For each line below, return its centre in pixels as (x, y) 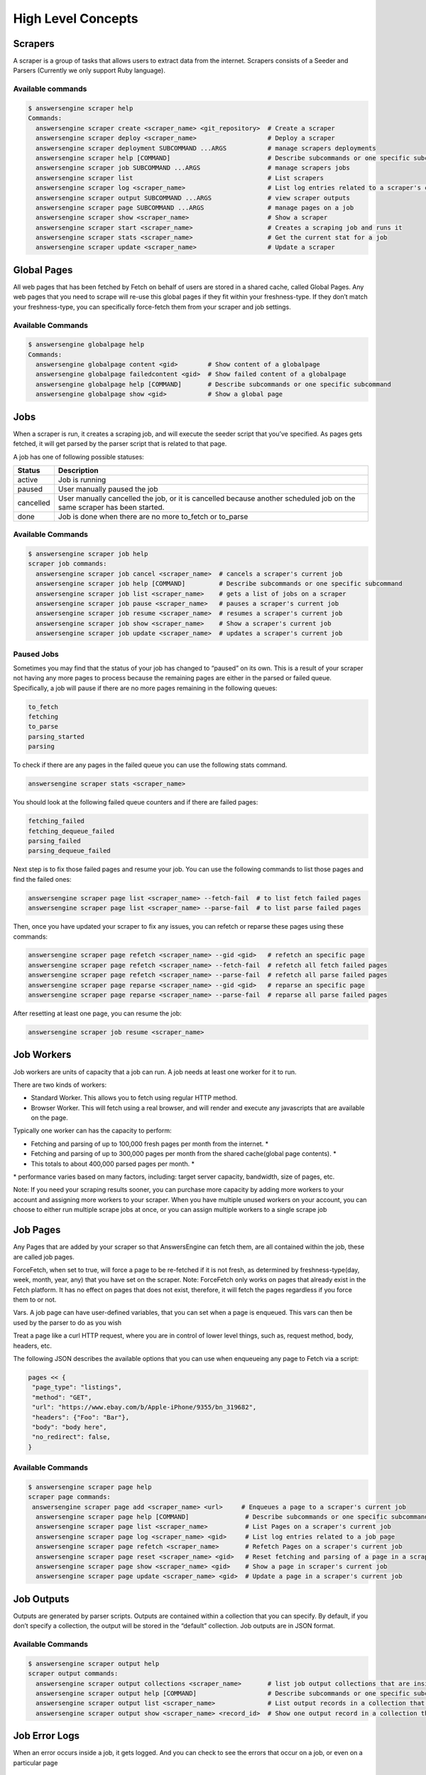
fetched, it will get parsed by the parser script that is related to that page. (120, 444)
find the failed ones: (42, 879)
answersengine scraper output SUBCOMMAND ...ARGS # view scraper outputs (193, 198)
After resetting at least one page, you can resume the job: (98, 1014)
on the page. (49, 1118)
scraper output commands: (73, 1673)
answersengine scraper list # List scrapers (180, 178)
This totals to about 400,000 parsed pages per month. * (113, 1164)
